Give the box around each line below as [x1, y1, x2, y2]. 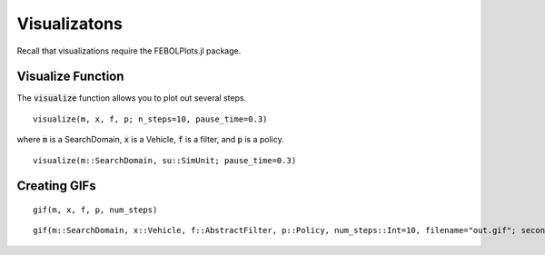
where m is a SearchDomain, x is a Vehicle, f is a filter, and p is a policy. [16, 134, 285, 145]
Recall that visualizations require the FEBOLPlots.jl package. [16, 45, 242, 56]
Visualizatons [16, 14, 123, 34]
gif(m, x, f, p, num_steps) [33, 205, 158, 215]
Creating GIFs [16, 178, 96, 194]
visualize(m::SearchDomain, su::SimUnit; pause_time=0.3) [33, 155, 297, 165]
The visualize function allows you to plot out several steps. [16, 93, 247, 103]
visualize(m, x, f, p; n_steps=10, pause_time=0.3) [33, 113, 268, 124]
